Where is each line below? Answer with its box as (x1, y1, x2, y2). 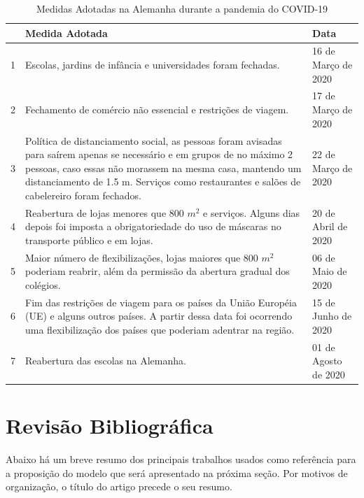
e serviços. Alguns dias (203, 205, 300, 220)
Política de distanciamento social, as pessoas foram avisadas (25, 133, 282, 148)
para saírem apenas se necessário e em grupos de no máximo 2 (25, 147, 293, 162)
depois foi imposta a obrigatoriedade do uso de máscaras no (25, 219, 281, 234)
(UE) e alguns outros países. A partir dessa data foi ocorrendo (25, 308, 293, 323)
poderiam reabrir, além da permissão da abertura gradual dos (25, 264, 290, 278)
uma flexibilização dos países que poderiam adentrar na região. (25, 322, 295, 336)
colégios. (25, 277, 61, 292)
